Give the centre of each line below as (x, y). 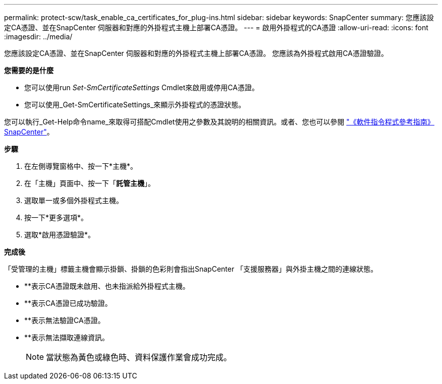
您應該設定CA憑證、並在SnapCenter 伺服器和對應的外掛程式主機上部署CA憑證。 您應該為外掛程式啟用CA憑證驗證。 (196, 53)
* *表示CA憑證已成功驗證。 (68, 303)
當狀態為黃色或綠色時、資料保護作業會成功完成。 (139, 357)
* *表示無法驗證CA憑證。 (65, 320)
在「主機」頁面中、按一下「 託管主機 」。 (90, 183)
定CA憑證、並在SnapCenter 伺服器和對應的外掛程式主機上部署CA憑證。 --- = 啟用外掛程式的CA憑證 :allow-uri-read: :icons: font (216, 27)
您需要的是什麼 (29, 70)
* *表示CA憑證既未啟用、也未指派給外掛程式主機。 (107, 286)
